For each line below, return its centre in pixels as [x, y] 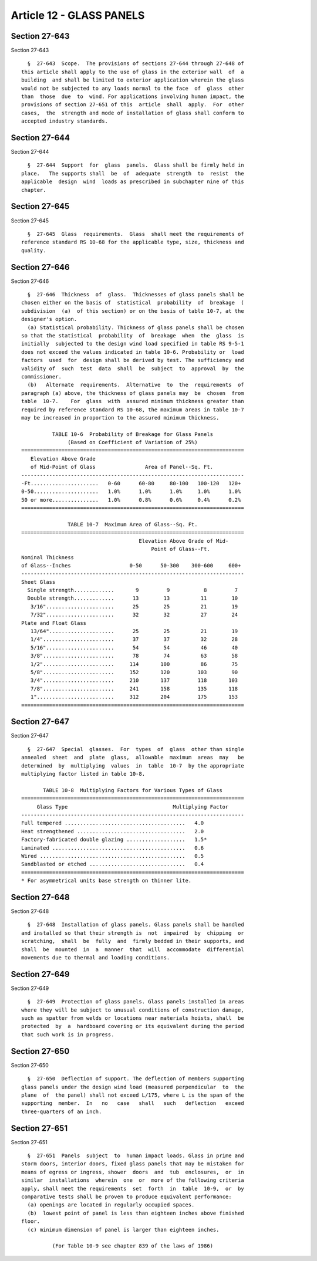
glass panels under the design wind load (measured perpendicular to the [133, 1087]
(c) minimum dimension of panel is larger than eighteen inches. [123, 1230]
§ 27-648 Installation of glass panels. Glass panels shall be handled [136, 925]
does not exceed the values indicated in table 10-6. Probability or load [133, 352]
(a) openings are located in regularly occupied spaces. [111, 1205]
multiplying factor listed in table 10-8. [83, 774]
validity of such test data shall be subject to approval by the [133, 369]
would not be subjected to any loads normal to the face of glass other [133, 88]
